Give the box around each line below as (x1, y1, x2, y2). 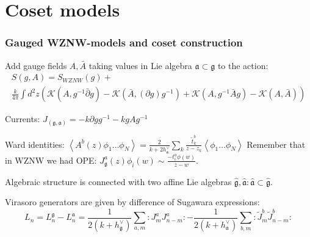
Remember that (247, 137, 306, 150)
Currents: (5, 112, 40, 125)
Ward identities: (5, 137, 65, 150)
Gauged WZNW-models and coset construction (5, 35, 243, 50)
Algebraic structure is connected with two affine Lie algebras (5, 175, 232, 188)
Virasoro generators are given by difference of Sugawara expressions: (5, 195, 260, 208)
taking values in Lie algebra (88, 59, 192, 71)
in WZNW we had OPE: (5, 153, 97, 166)
